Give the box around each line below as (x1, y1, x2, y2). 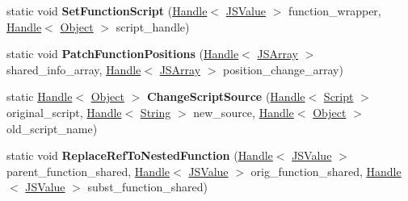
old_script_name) (6, 119, 98, 136)
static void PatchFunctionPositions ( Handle (6, 45, 239, 62)
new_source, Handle (193, 103, 294, 120)
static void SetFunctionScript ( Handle (6, 2, 208, 19)
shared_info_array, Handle (6, 61, 141, 77)
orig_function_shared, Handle (250, 162, 402, 179)
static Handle (6, 88, 73, 105)
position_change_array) (223, 61, 343, 77)
